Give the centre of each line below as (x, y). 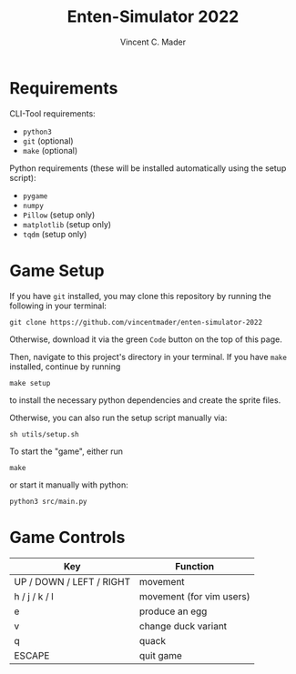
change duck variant (184, 626)
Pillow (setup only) (59, 215)
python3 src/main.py (49, 501)
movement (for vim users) (195, 596)
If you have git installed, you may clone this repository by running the (140, 296)
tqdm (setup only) (55, 234)
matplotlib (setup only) (67, 224)
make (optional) (50, 150)
